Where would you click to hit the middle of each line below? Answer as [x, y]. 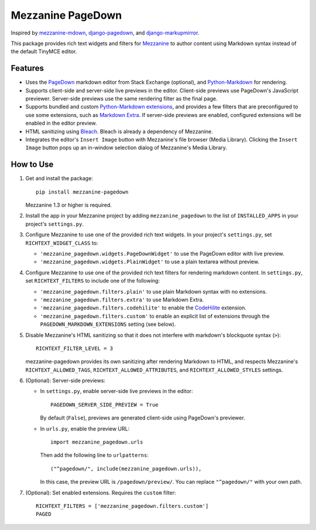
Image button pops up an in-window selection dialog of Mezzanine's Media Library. [126, 148]
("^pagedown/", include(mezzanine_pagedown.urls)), [126, 469]
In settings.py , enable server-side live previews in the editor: [116, 391]
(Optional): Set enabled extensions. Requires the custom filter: [101, 493]
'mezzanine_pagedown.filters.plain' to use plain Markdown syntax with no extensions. [154, 291]
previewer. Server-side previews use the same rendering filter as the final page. [121, 99]
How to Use [32, 165]
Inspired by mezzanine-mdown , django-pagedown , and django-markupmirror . [105, 33]
